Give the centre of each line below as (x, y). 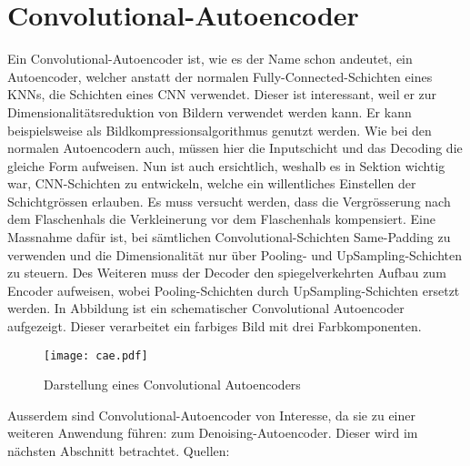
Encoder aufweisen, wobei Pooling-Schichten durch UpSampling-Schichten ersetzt (234, 290)
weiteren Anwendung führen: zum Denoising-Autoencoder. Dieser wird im (213, 433)
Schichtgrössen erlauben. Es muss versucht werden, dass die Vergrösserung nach (229, 201)
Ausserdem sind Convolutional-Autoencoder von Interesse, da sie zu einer (211, 415)
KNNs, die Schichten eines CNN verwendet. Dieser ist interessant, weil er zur (222, 94)
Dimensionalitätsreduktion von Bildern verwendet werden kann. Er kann (210, 111)
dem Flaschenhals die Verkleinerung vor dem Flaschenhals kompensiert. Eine (221, 219)
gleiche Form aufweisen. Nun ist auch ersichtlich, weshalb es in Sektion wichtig (226, 165)
